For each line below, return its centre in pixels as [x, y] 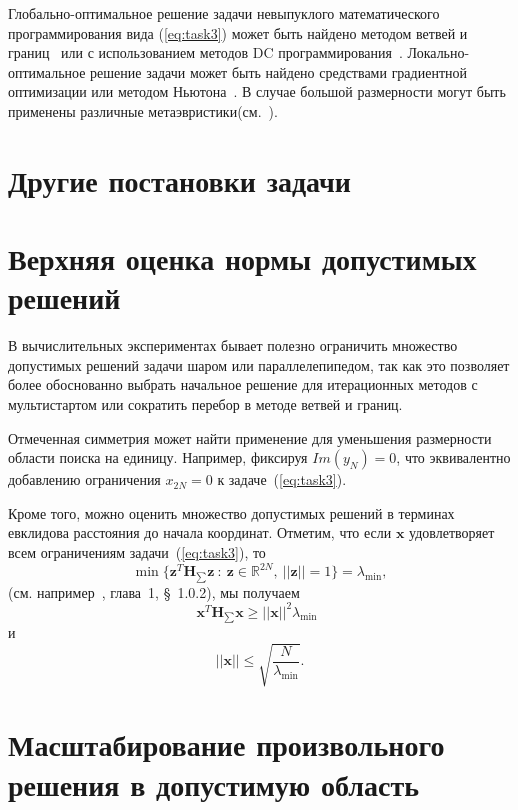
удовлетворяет [452, 532]
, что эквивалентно [453, 457]
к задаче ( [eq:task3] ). [282, 479]
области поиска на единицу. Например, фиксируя [158, 457]
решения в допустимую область [213, 783]
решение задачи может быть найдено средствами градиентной [279, 71]
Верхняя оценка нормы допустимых [242, 258]
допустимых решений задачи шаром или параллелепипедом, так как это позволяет [259, 364]
